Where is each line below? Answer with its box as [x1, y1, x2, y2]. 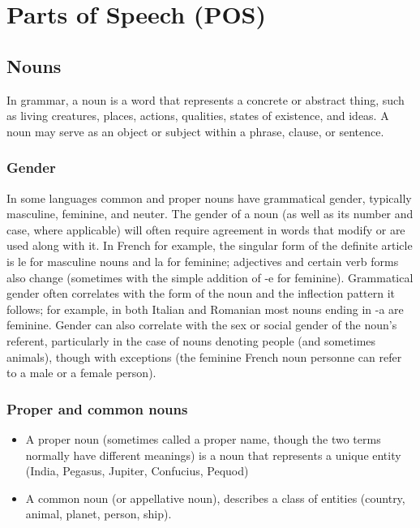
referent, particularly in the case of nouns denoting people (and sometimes [6, 332, 376, 349]
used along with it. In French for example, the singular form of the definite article [6, 237, 413, 254]
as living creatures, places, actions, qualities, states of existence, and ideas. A [6, 107, 389, 124]
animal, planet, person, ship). [25, 505, 172, 522]
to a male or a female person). [6, 364, 156, 381]
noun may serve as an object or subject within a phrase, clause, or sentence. [6, 122, 384, 140]
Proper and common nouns [6, 398, 188, 419]
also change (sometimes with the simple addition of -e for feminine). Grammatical [6, 268, 414, 285]
